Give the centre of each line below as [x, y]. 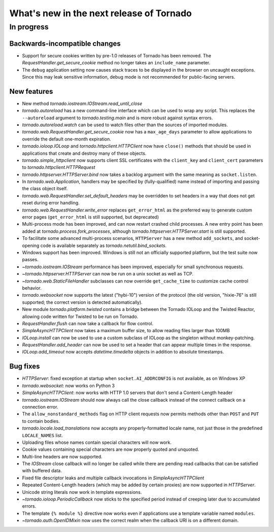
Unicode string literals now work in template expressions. [82, 492]
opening [31, 245]
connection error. [40, 407]
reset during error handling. [51, 203]
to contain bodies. [41, 421]
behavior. [32, 288]
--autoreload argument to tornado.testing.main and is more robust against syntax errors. [117, 118]
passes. [30, 260]
